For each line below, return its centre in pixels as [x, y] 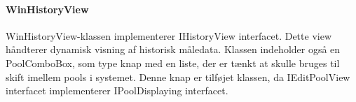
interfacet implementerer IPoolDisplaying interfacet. [117, 90]
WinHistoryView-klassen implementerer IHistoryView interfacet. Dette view [169, 35]
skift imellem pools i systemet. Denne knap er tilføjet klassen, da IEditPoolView [178, 76]
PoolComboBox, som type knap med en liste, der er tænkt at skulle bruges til [173, 63]
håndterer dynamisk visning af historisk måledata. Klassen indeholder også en [173, 49]
